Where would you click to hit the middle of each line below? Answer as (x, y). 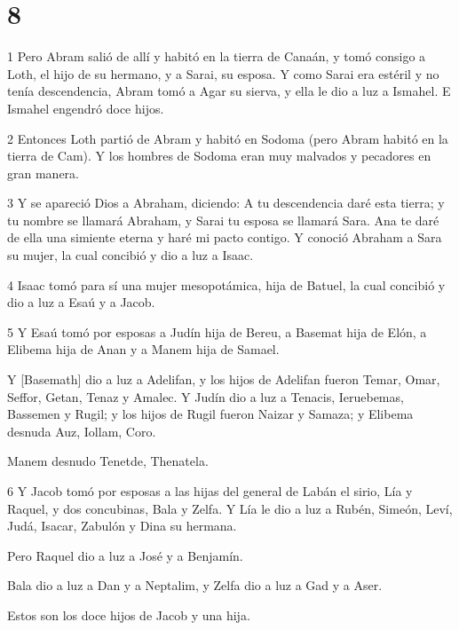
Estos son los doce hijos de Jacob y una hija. (129, 614)
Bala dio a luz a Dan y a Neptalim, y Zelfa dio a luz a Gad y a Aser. (195, 585)
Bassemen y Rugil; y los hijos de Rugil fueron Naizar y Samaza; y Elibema (210, 414)
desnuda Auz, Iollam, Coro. (82, 431)
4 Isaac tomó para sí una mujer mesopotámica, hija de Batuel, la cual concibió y (226, 284)
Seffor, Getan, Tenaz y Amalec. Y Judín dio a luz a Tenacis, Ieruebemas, (206, 396)
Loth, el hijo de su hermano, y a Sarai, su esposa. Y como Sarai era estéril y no (223, 73)
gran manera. (43, 173)
